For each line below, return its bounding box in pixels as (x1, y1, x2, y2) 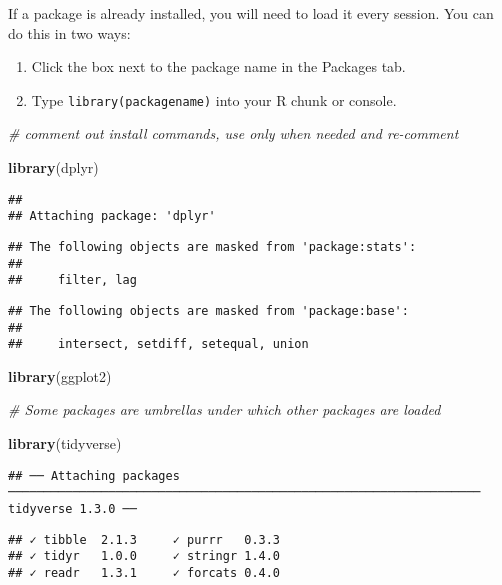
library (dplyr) (8, 157, 99, 178)
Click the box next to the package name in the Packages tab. (31, 56, 406, 77)
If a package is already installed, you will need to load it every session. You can (8, 3, 494, 23)
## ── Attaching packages (8, 468, 180, 483)
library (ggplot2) (8, 365, 112, 386)
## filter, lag (8, 273, 137, 288)
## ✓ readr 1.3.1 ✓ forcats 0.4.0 (8, 565, 281, 580)
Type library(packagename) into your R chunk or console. (31, 89, 397, 110)
